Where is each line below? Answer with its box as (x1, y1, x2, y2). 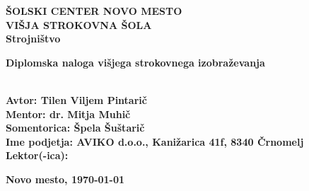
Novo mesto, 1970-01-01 (6, 171, 125, 186)
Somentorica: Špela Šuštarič (6, 120, 145, 135)
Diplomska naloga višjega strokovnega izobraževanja (6, 54, 265, 69)
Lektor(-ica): (6, 148, 69, 163)
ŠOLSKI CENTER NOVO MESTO (6, 4, 182, 18)
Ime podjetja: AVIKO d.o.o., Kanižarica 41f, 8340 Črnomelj (6, 134, 304, 149)
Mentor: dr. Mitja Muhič (6, 106, 131, 121)
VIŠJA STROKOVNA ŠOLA (6, 17, 152, 32)
